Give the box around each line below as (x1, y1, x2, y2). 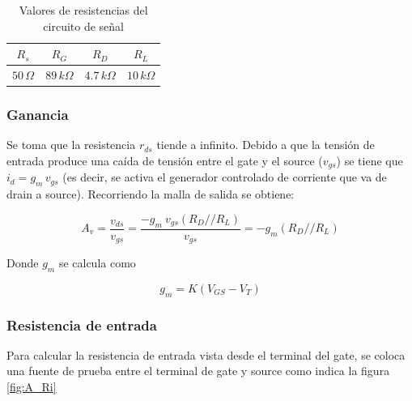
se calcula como (58, 254, 136, 271)
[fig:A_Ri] (6, 378, 57, 395)
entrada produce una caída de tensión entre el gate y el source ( (6, 151, 323, 169)
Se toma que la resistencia (6, 136, 136, 153)
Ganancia (6, 105, 69, 125)
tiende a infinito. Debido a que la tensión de (156, 136, 375, 153)
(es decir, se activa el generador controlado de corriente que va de (62, 169, 387, 186)
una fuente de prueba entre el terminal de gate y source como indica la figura (6, 362, 390, 379)
